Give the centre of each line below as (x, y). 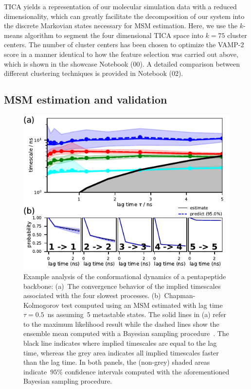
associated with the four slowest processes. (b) (92, 295)
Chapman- (180, 295)
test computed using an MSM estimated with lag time (142, 305)
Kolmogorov (41, 305)
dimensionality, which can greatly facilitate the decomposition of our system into (124, 16)
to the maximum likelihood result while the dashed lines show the (121, 324)
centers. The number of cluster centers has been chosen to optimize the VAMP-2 (124, 44)
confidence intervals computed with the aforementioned (147, 371)
